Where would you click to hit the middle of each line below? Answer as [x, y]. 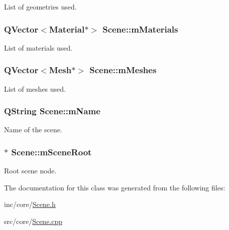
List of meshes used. [35, 88]
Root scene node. [30, 171]
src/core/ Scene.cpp [33, 221]
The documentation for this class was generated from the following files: [115, 187]
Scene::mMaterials [140, 29]
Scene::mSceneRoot [51, 152]
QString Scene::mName [52, 111]
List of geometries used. [40, 7]
